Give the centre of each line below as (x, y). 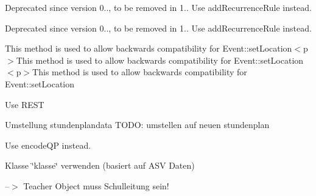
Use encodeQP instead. (48, 145)
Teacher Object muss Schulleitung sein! (96, 185)
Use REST (25, 104)
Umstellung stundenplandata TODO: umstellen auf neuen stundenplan (137, 125)
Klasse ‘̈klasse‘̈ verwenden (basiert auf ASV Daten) (100, 165)
